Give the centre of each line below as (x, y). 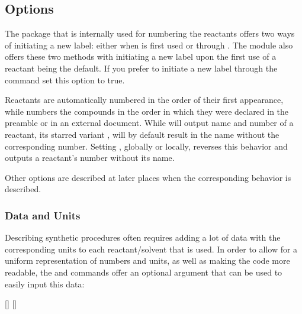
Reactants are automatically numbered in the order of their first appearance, (144, 100)
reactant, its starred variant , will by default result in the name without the (142, 134)
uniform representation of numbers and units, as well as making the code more (147, 260)
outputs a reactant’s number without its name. (90, 158)
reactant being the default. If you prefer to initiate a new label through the (141, 68)
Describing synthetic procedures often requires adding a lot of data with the (143, 237)
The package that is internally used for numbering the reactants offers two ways (150, 33)
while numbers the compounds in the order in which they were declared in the (147, 111)
